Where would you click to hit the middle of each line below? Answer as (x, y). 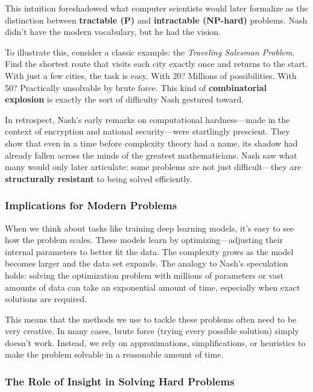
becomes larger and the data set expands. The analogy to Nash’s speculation (147, 263)
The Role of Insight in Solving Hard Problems (120, 381)
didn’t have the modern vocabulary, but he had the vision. (113, 32)
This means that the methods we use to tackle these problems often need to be (151, 319)
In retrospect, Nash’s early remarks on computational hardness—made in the (147, 119)
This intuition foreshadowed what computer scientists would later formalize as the (156, 8)
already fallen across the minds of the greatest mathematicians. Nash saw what (151, 155)
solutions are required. (46, 299)
